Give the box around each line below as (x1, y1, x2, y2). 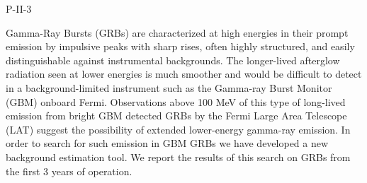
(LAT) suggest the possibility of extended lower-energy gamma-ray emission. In (6, 122, 351, 136)
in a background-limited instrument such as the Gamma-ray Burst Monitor (6, 80, 332, 95)
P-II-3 (6, 1, 32, 16)
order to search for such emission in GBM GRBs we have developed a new (6, 136, 329, 150)
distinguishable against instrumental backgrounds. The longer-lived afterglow (6, 52, 340, 67)
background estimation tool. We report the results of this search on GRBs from (6, 149, 351, 164)
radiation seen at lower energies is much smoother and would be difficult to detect (6, 66, 362, 81)
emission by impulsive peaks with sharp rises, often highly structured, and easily (6, 39, 355, 54)
